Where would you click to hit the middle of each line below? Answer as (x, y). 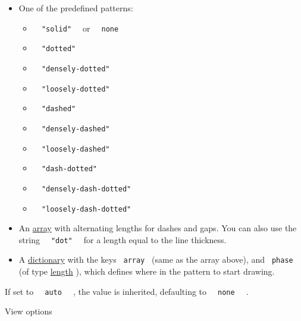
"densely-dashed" (76, 129)
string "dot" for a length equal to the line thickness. (123, 239)
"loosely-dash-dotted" (86, 209)
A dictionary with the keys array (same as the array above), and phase (156, 259)
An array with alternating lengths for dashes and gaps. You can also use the (158, 228)
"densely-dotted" (76, 69)
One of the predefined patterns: (76, 8)
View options (29, 311)
